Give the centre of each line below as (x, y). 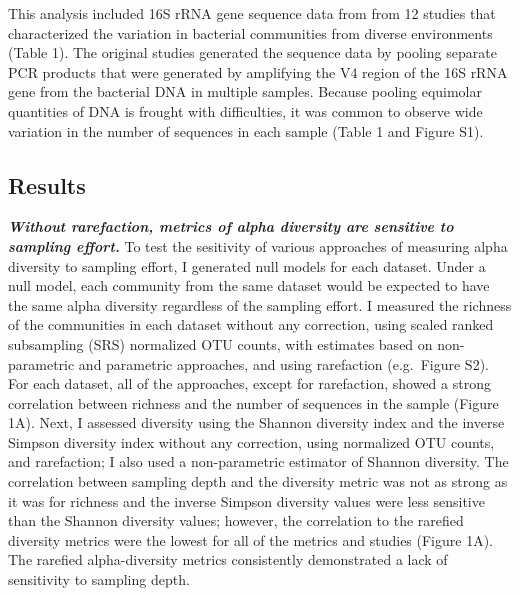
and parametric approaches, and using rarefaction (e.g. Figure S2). (283, 363)
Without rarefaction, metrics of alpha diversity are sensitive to (231, 226)
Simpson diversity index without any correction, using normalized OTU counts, (251, 441)
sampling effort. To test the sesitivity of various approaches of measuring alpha (258, 245)
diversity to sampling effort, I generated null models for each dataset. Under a (247, 265)
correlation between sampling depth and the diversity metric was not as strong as (258, 481)
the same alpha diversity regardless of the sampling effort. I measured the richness (260, 304)
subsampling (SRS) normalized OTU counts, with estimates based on (220, 343)
